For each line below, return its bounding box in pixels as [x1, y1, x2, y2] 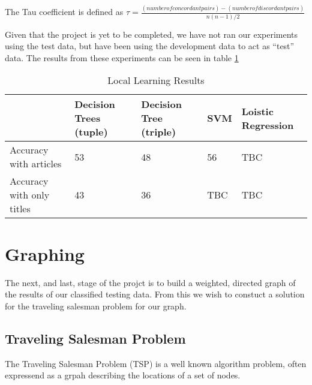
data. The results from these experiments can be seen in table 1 [5, 51, 239, 64]
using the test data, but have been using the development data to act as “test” [5, 40, 295, 52]
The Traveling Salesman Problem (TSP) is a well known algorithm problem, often [5, 357, 307, 369]
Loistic [241, 104, 274, 118]
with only [10, 188, 50, 202]
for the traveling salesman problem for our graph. [5, 299, 187, 312]
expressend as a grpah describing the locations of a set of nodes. [5, 369, 241, 381]
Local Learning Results [107, 73, 205, 88]
